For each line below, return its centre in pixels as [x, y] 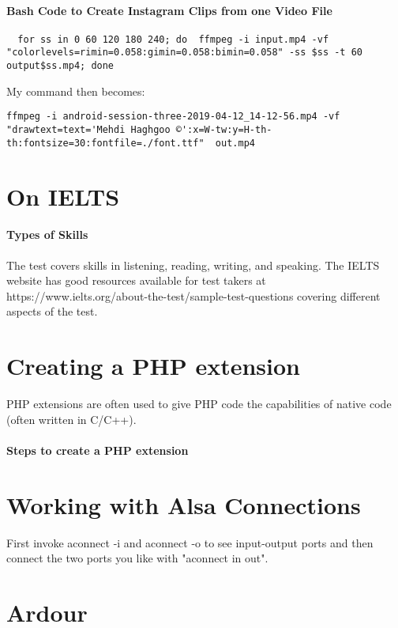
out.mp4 [235, 143]
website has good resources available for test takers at [136, 280]
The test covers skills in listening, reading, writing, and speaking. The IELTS [193, 265]
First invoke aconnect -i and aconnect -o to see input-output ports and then [190, 542]
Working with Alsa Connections [184, 504]
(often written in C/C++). [71, 419]
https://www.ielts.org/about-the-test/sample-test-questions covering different [193, 295]
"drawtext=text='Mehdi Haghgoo [88, 130]
